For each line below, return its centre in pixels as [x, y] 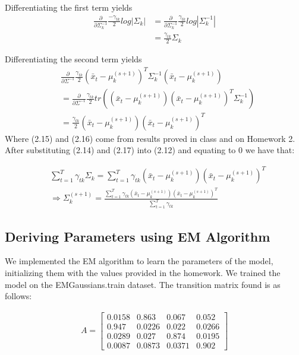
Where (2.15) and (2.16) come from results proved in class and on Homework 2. [150, 138]
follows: [18, 296]
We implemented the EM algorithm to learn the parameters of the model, [139, 261]
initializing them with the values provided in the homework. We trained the [143, 272]
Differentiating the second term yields [73, 59]
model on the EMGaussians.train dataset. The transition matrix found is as [143, 284]
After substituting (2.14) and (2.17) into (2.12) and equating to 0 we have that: [150, 150]
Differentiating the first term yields [69, 7]
